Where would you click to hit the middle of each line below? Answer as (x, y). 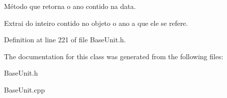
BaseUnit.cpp (24, 89)
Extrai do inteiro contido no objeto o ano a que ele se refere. (96, 23)
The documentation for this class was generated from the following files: (114, 56)
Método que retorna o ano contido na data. (70, 6)
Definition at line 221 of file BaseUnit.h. (65, 40)
